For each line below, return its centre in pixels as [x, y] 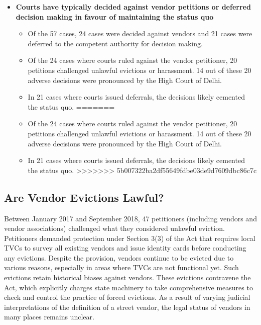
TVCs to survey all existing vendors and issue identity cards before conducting [125, 248]
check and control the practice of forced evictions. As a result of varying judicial [127, 297]
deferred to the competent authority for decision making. [115, 43]
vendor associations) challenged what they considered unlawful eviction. [114, 228]
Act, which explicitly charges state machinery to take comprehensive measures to [128, 287]
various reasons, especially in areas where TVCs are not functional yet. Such [121, 267]
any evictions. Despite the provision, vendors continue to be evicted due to [119, 257]
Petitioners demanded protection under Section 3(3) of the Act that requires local [130, 238]
